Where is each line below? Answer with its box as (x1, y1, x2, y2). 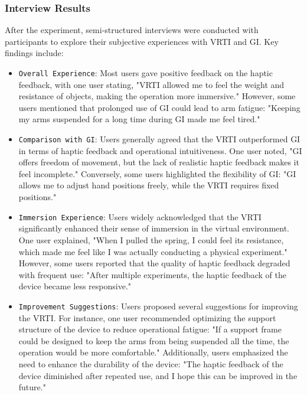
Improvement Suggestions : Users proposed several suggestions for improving (18, 299, 298, 312)
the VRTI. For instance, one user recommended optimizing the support (18, 311, 276, 324)
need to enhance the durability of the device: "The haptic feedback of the (18, 357, 283, 370)
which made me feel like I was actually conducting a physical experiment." (18, 245, 288, 257)
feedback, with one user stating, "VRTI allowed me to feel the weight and (18, 78, 285, 90)
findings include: (5, 47, 64, 59)
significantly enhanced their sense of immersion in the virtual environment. (18, 222, 290, 234)
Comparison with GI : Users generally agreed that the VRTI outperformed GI (18, 133, 301, 145)
